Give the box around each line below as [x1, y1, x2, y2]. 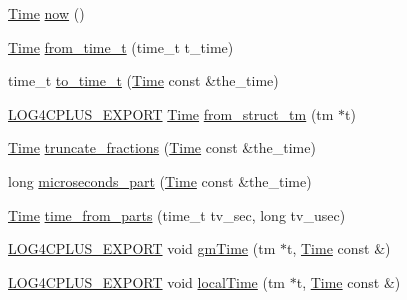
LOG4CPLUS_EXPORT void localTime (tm [8, 271, 286, 292]
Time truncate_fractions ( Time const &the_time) [8, 137, 316, 158]
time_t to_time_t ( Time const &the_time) [8, 70, 279, 91]
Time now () [8, 3, 85, 23]
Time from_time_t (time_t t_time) [8, 36, 234, 57]
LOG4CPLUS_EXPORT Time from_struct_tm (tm [8, 103, 334, 124]
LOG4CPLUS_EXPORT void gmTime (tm [8, 238, 276, 259]
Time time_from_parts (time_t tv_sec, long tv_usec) [8, 204, 346, 225]
